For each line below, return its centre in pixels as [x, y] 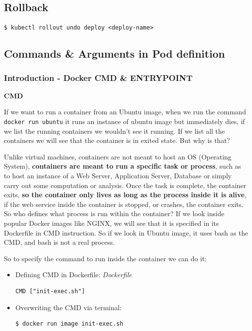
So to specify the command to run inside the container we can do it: [105, 258]
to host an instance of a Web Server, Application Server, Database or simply [118, 176]
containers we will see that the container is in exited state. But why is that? [117, 140]
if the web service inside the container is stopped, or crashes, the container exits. [124, 204]
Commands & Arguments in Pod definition [115, 54]
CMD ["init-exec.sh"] [50, 291]
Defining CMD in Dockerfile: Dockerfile [74, 275]
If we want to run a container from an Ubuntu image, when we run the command [125, 112]
